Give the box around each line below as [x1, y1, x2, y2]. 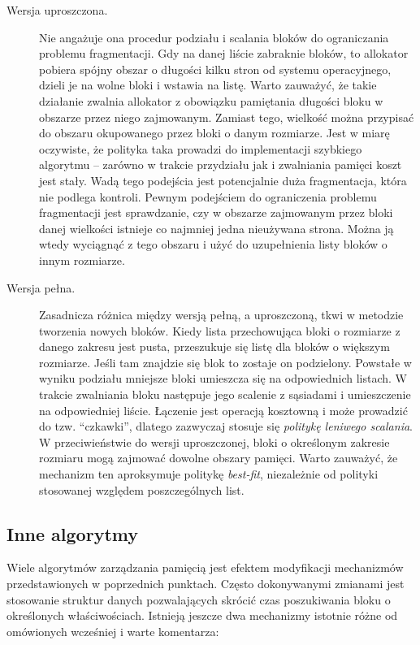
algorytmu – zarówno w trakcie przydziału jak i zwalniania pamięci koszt [39, 156, 402, 173]
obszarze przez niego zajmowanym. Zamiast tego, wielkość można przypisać [39, 108, 414, 125]
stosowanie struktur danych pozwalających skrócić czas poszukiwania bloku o [6, 591, 391, 608]
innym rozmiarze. [39, 251, 125, 268]
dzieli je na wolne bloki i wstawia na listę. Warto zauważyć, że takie [39, 76, 377, 93]
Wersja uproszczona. [6, 2, 108, 18]
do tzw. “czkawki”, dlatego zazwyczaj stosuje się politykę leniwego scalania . [39, 418, 413, 435]
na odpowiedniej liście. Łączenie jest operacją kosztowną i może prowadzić [39, 401, 408, 418]
